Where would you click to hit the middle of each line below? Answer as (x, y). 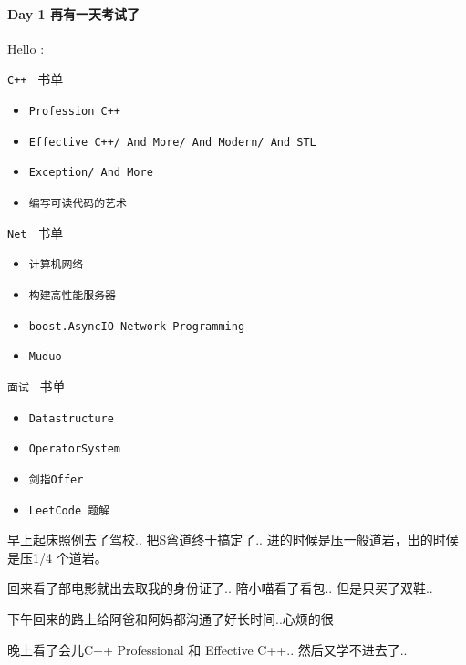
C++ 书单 (36, 79)
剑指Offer (56, 479)
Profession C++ (75, 112)
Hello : (26, 48)
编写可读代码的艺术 (78, 204)
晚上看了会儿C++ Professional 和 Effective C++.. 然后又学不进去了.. (207, 649)
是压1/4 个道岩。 (57, 557)
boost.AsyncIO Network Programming (137, 326)
